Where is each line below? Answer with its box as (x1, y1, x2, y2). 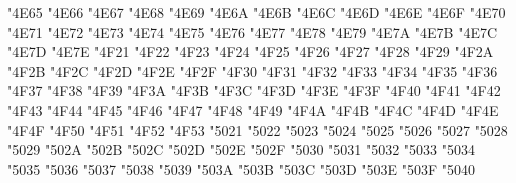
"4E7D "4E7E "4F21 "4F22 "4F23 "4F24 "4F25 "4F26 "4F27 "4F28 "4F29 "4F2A (7, 41, 494, 62)
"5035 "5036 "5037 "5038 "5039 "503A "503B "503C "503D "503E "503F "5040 (7, 158, 476, 179)
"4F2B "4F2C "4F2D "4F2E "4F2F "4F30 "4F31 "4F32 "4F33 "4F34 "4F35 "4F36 (7, 60, 498, 81)
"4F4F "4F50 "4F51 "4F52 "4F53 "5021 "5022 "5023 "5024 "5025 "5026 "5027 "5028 (7, 119, 508, 140)
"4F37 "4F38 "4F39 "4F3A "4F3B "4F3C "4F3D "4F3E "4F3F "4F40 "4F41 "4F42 (7, 80, 501, 101)
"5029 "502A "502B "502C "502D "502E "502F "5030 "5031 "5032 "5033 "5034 (7, 139, 476, 160)
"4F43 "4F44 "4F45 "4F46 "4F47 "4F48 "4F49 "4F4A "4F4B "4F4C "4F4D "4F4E (7, 99, 499, 120)
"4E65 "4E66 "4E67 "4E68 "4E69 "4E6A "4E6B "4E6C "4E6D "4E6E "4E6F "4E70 (7, 2, 506, 22)
